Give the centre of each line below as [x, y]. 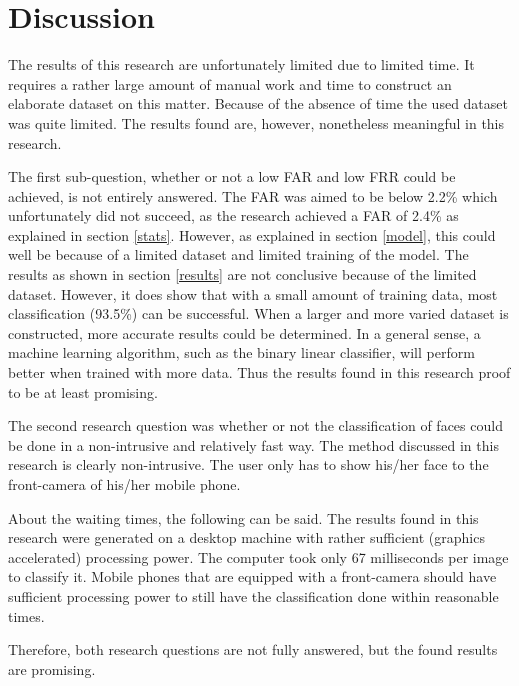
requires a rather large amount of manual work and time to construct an [230, 83]
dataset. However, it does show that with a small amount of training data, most [253, 293]
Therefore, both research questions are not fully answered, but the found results [253, 649]
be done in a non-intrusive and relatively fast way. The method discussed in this [253, 444]
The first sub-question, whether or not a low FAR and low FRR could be [232, 176]
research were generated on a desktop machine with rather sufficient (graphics [246, 537]
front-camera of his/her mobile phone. [124, 484]
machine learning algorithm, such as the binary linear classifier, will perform [241, 352]
